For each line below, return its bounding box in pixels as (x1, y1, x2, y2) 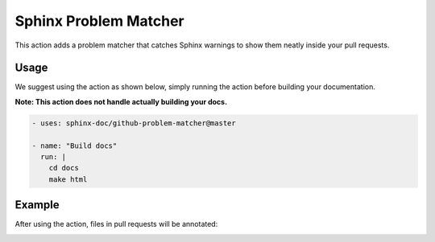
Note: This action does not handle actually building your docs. (14, 96, 228, 106)
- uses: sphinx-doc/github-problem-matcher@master (31, 118, 237, 128)
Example (14, 198, 60, 212)
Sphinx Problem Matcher (14, 12, 184, 30)
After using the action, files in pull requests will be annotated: (14, 219, 218, 229)
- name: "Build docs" (31, 141, 118, 150)
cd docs (48, 163, 80, 173)
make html (48, 174, 88, 184)
